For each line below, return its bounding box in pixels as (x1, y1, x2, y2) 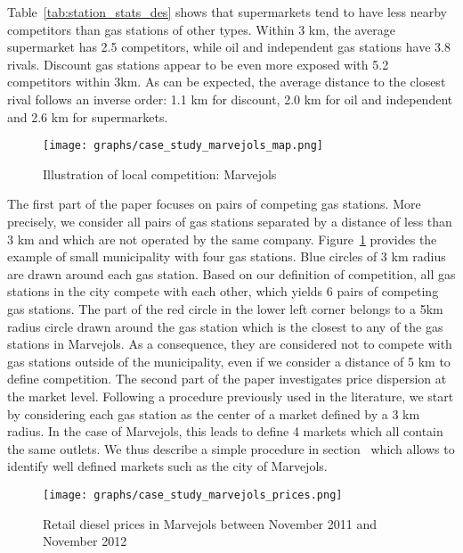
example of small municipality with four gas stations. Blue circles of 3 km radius (7, 247, 446, 266)
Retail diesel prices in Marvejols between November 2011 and (43, 514, 378, 532)
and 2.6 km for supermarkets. (7, 107, 168, 126)
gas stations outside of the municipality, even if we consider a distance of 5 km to (7, 351, 451, 370)
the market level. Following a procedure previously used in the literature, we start (7, 386, 454, 405)
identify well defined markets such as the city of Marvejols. (7, 457, 328, 475)
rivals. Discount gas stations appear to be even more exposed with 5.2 (7, 54, 389, 73)
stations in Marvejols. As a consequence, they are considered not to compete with (7, 334, 452, 353)
